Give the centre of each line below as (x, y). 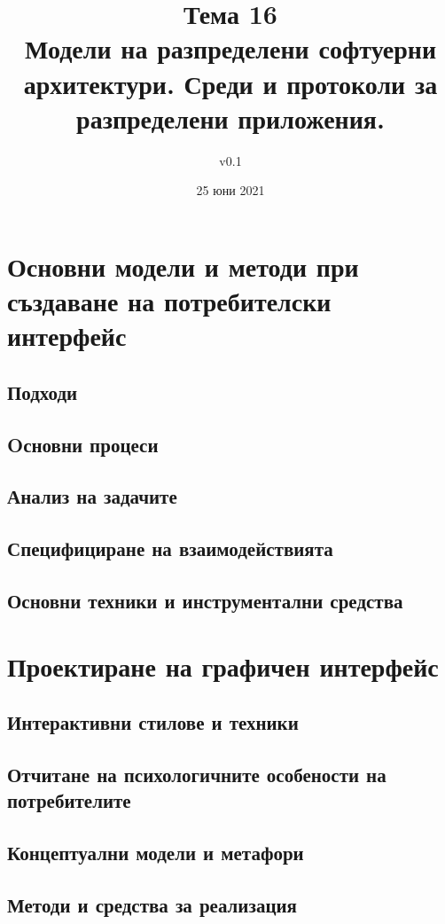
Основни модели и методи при (183, 266)
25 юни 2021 (230, 190)
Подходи (43, 392)
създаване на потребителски (169, 301)
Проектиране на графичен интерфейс (223, 666)
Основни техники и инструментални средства (205, 600)
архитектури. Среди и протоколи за (230, 83)
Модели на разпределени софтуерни (230, 48)
